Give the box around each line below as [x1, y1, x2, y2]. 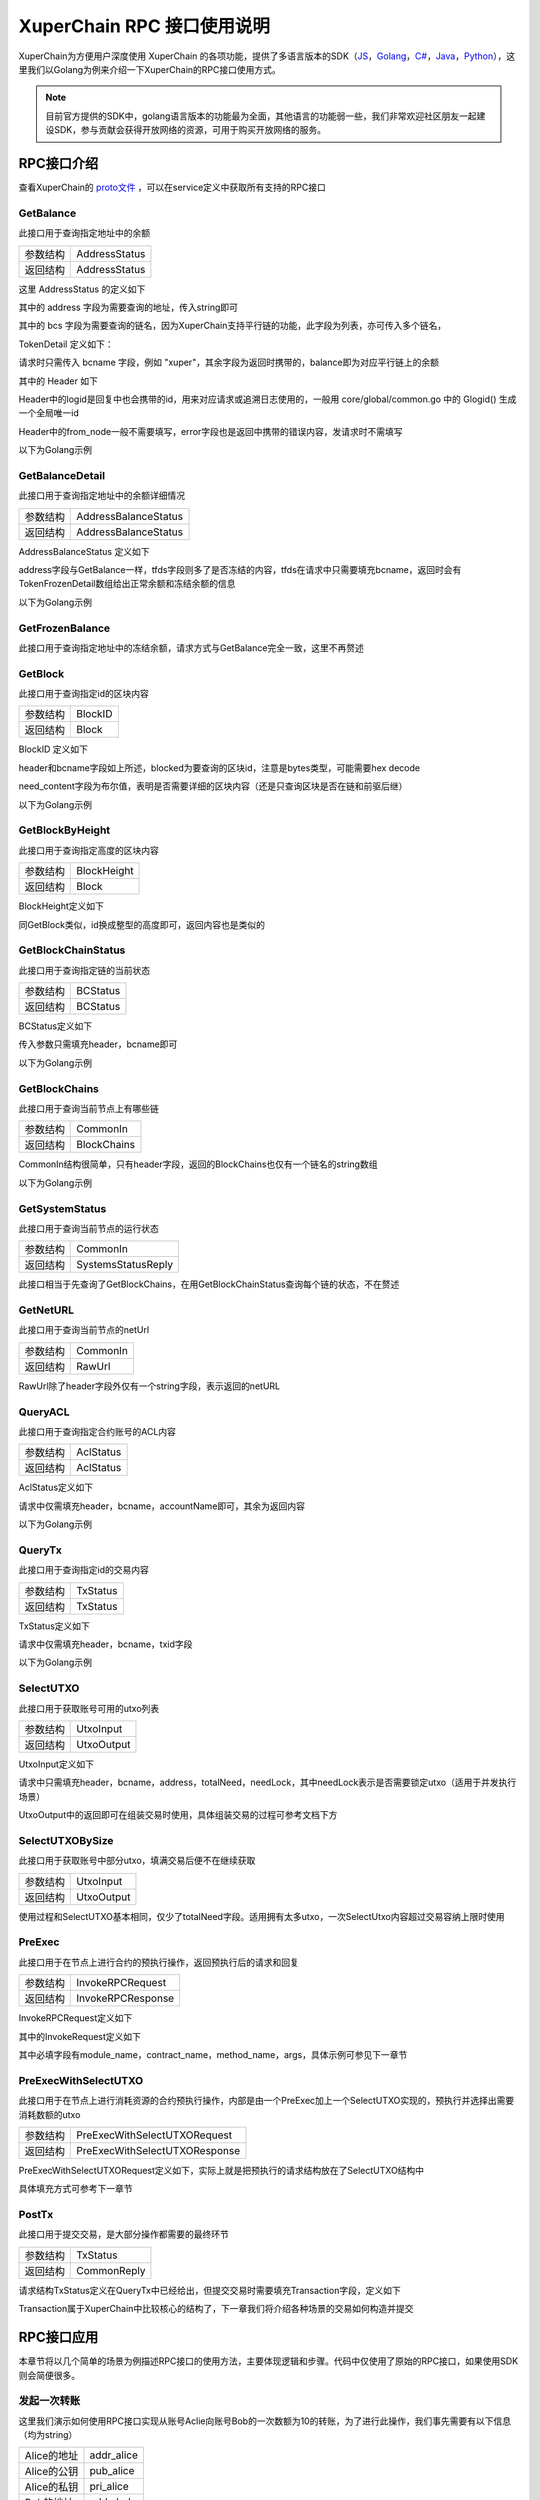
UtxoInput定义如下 [18, 1758, 95, 1770]
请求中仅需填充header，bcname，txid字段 [18, 1638, 193, 1650]
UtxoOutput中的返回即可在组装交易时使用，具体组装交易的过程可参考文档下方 [18, 1809, 338, 1821]
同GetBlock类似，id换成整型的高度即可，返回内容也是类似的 [18, 918, 265, 930]
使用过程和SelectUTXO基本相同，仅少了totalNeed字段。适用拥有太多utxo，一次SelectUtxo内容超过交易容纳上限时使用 [18, 1910, 505, 1922]
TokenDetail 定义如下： [18, 338, 114, 350]
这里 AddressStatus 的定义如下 [18, 283, 146, 295]
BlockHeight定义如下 [18, 900, 105, 912]
